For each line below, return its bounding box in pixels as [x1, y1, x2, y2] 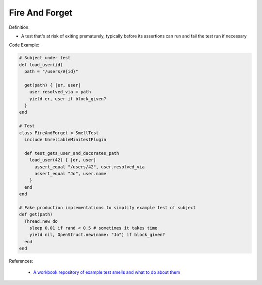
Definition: [9, 24, 30, 30]
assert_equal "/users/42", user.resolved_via [34, 164, 145, 170]
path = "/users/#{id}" [24, 69, 79, 74]
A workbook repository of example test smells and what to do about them [33, 269, 180, 275]
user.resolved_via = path [29, 89, 91, 95]
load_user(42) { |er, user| [29, 157, 97, 163]
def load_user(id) [19, 62, 63, 68]
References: [9, 258, 33, 264]
